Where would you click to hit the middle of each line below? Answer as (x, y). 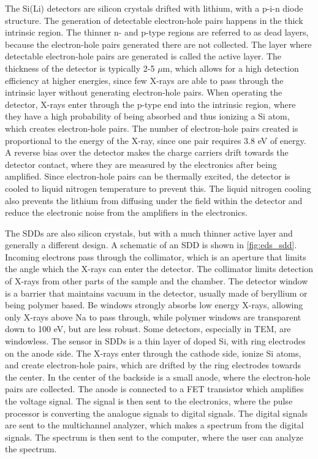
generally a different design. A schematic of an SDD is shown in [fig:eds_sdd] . (151, 245)
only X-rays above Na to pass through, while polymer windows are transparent (153, 317)
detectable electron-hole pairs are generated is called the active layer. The (143, 56)
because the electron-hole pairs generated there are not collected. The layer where (158, 44)
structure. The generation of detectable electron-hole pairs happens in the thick (154, 20)
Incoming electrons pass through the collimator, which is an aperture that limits (156, 256)
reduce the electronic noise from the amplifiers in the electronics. (126, 212)
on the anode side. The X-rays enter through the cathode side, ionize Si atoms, (153, 353)
